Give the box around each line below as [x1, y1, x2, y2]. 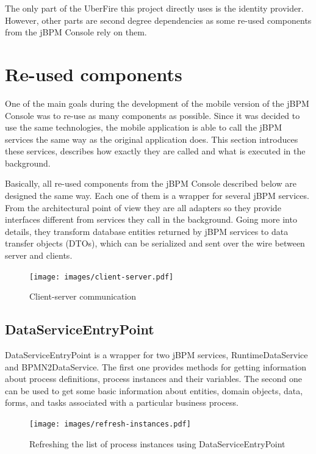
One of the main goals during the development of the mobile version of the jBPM [5, 96, 309, 109]
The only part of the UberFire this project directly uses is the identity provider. [5, 2, 304, 14]
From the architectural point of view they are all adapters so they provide [5, 201, 281, 214]
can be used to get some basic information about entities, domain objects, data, [5, 384, 303, 397]
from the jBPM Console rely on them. [5, 26, 147, 38]
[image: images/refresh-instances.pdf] [29, 420, 191, 429]
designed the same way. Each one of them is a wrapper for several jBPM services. [5, 189, 309, 202]
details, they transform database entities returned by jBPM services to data [5, 225, 289, 237]
